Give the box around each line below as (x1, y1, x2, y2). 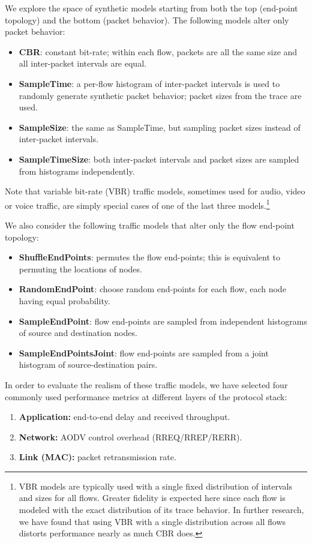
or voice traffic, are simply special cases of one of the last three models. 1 (5, 197, 270, 211)
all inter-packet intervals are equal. (19, 57, 146, 70)
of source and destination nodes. (19, 326, 137, 339)
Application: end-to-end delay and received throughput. (19, 410, 230, 423)
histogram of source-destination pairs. (19, 358, 158, 371)
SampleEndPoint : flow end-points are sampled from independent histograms (19, 314, 307, 327)
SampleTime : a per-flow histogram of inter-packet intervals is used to (19, 77, 280, 89)
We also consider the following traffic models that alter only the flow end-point (5, 218, 295, 231)
